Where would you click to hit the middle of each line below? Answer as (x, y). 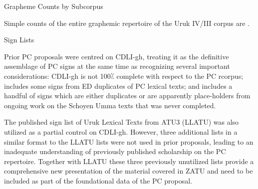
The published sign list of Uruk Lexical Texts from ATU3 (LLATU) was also (122, 122)
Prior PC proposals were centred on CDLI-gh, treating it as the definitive (117, 56)
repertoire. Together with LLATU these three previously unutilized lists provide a (129, 161)
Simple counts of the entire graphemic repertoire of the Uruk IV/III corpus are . (127, 23)
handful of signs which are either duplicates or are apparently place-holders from (127, 95)
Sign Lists (19, 40)
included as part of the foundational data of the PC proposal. (98, 180)
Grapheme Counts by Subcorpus (54, 6)
